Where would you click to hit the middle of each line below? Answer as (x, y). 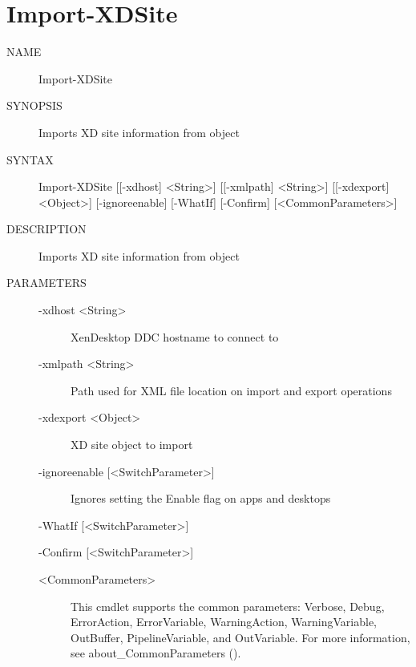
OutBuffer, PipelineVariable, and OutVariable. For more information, (240, 637)
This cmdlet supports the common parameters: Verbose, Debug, (228, 606)
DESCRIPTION (46, 229)
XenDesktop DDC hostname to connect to (175, 336)
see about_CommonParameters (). (156, 653)
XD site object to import (132, 445)
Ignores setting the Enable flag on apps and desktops (201, 498)
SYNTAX (30, 159)
